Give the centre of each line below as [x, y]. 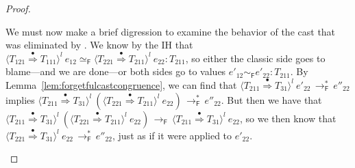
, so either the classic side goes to [255, 58]
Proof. [18, 8]
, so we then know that [288, 118]
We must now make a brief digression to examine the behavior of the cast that [171, 31]
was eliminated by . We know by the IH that [99, 45]
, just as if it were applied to [172, 135]
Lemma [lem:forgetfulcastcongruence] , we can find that [121, 84]
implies [20, 99]
